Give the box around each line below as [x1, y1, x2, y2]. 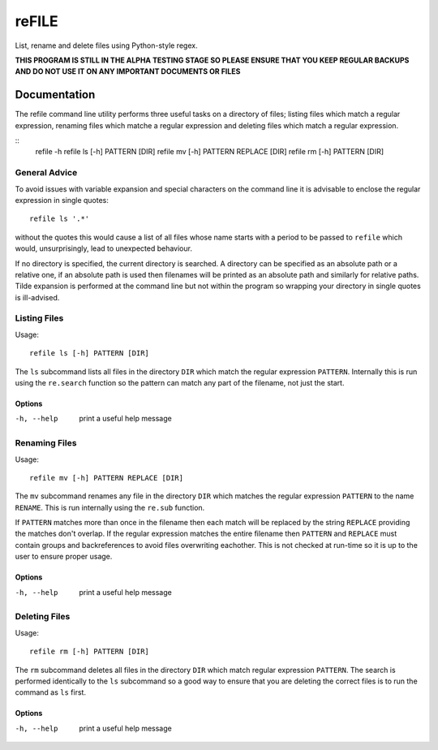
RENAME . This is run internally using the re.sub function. [15, 502, 205, 512]
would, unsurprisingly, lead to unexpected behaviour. [15, 244, 192, 253]
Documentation [15, 88, 96, 101]
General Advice [15, 167, 78, 179]
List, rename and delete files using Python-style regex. [15, 41, 198, 50]
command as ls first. [15, 687, 87, 697]
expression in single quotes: [15, 195, 109, 205]
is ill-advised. [15, 292, 60, 302]
